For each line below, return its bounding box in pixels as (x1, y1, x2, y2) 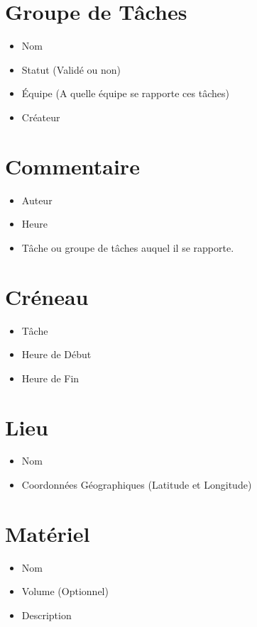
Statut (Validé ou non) (21, 62, 121, 77)
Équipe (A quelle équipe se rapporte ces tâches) (21, 86, 229, 101)
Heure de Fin (21, 370, 80, 385)
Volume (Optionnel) (21, 584, 109, 599)
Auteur (21, 192, 53, 207)
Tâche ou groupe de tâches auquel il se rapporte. (21, 240, 234, 255)
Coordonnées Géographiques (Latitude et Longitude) (21, 477, 252, 492)
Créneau (5, 282, 89, 311)
